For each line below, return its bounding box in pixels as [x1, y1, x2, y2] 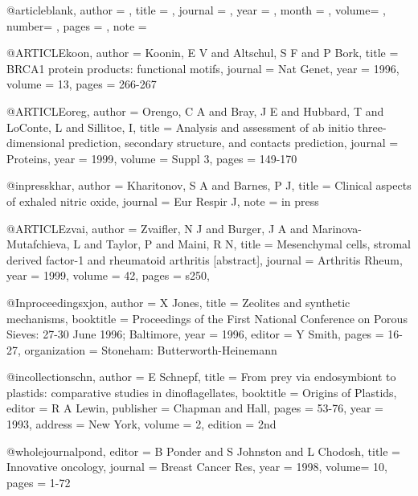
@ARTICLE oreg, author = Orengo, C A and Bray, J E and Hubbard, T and [6, 102, 384, 119]
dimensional [6, 134, 65, 151]
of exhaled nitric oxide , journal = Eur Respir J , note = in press [6, 192, 319, 209]
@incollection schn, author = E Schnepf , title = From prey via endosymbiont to [6, 368, 396, 385]
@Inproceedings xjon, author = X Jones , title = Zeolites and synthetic [6, 293, 350, 310]
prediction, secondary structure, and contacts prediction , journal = [68, 134, 399, 151]
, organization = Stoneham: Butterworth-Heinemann [18, 341, 277, 358]
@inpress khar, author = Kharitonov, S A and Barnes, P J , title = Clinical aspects [6, 177, 412, 194]
